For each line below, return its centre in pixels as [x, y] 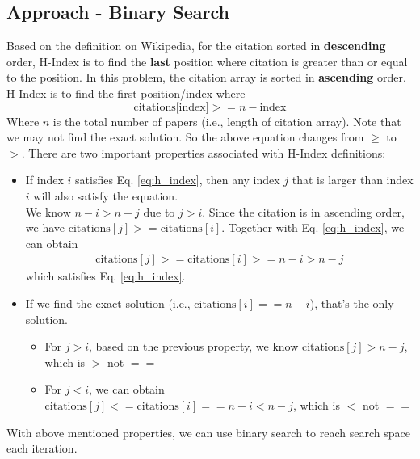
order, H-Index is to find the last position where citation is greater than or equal [207, 61]
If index [44, 180]
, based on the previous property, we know [194, 346]
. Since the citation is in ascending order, [303, 211]
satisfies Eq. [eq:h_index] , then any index [178, 180]
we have [45, 227]
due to [159, 211]
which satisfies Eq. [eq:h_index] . [105, 276]
